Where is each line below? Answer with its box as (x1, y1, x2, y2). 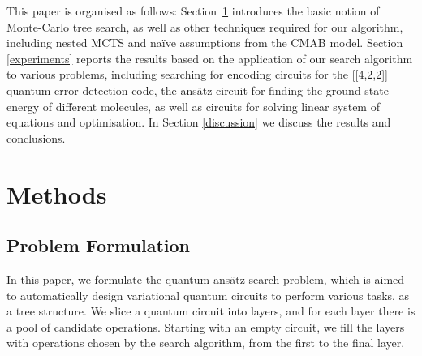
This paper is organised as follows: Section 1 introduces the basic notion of (6, 2, 380, 19)
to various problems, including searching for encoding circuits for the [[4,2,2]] (6, 66, 388, 83)
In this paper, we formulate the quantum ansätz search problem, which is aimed (6, 270, 405, 287)
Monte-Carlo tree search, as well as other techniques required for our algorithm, (6, 18, 403, 35)
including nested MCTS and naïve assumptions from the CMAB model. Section (6, 34, 403, 51)
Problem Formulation (6, 233, 190, 258)
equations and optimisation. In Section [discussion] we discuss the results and (6, 114, 391, 131)
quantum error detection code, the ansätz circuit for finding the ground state (6, 81, 389, 98)
